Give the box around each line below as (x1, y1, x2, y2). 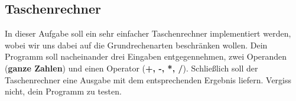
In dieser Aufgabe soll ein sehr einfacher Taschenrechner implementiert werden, (5, 27, 291, 40)
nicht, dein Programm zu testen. (5, 85, 122, 97)
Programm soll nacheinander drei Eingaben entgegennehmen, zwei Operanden (5, 50, 287, 63)
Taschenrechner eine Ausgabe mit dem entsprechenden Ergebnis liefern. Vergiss (5, 73, 292, 86)
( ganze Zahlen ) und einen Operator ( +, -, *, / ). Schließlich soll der (5, 61, 258, 74)
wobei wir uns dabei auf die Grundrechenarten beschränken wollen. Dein (5, 38, 268, 51)
